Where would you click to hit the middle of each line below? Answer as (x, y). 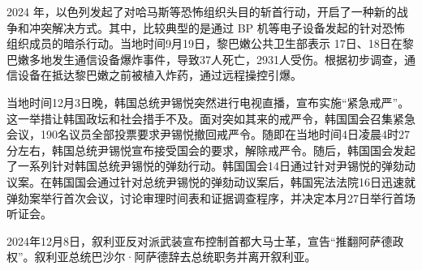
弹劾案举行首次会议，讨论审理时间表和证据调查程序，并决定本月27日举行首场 (211, 197)
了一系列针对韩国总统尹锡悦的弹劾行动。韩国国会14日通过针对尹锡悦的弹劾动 (211, 166)
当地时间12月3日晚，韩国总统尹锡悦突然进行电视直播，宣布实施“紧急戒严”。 (208, 102)
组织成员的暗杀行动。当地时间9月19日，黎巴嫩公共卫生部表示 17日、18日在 (205, 43)
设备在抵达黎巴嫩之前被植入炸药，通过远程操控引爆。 (159, 75)
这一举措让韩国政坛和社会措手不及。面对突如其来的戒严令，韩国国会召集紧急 (211, 118)
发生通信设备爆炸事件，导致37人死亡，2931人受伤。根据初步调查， (228, 59)
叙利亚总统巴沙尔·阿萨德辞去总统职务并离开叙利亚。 (175, 257)
